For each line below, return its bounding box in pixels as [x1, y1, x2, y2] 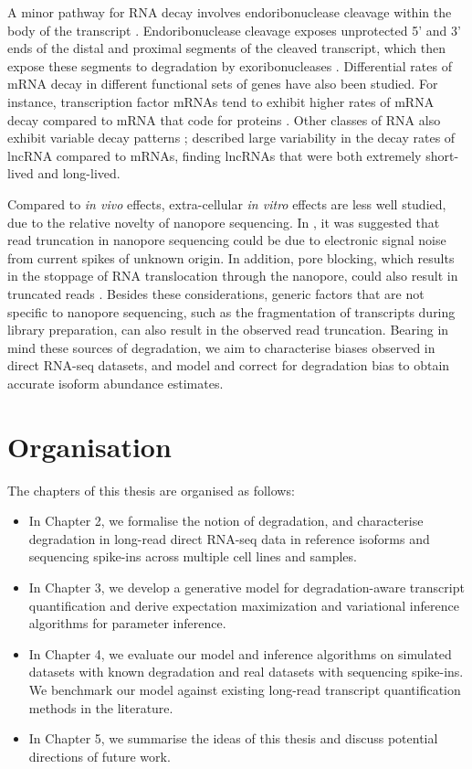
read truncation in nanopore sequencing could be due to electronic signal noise [7, 230, 446, 250]
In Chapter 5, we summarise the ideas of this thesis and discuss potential [28, 729, 438, 748]
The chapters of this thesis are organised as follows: [7, 480, 295, 499]
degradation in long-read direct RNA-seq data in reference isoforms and [28, 529, 430, 548]
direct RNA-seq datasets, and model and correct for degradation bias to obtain [7, 356, 450, 375]
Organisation [7, 427, 172, 465]
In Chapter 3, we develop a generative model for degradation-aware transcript [28, 577, 465, 596]
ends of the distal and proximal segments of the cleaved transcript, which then [7, 38, 446, 58]
